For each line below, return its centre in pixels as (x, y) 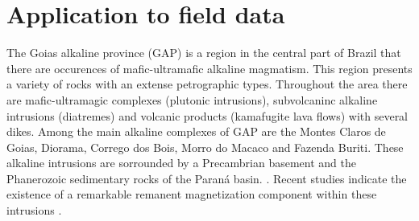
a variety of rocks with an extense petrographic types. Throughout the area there (207, 84)
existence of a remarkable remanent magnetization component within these (192, 194)
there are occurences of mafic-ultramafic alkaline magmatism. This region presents (209, 68)
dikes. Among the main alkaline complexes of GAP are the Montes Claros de (196, 131)
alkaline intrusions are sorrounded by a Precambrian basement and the (181, 163)
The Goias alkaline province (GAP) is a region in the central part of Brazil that (204, 53)
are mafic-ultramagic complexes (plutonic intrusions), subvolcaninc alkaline (192, 99)
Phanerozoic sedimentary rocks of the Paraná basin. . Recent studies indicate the (207, 178)
